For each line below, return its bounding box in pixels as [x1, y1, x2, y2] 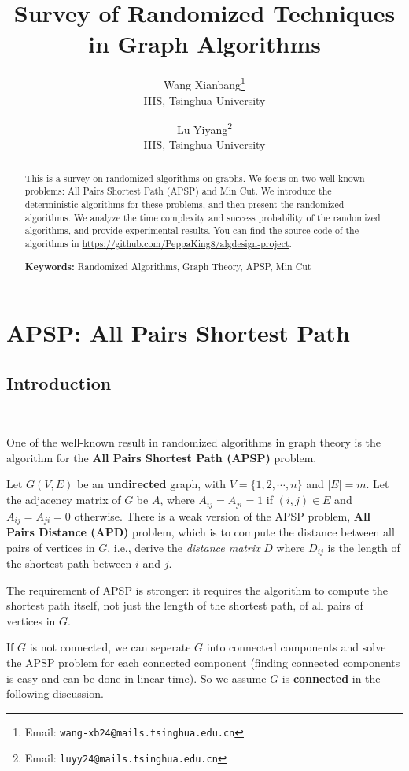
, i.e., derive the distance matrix [107, 539, 260, 555]
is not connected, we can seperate [29, 639, 191, 655]
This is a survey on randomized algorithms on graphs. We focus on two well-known [24, 171, 365, 184]
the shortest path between [6, 555, 132, 571]
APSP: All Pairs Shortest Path [6, 317, 350, 349]
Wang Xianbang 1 [164, 74, 245, 92]
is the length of [327, 539, 400, 555]
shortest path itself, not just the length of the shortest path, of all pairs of [6, 597, 363, 613]
